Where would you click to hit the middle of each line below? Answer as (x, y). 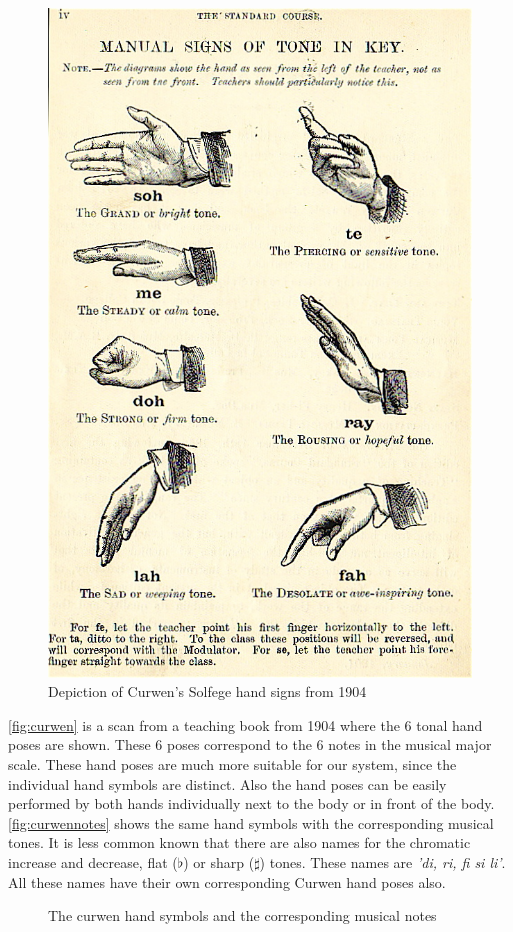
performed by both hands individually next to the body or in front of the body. (251, 803)
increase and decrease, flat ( (93, 862)
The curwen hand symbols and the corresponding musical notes (242, 915)
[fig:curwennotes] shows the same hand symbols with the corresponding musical (251, 822)
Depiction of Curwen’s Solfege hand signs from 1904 (207, 691)
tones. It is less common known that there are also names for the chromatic (239, 842)
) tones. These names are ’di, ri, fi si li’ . (382, 862)
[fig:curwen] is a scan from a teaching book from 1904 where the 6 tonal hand (245, 724)
